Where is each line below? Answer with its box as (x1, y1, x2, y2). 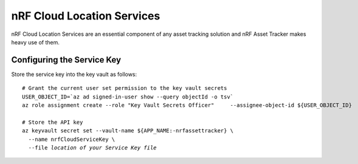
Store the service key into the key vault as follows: (11, 70, 137, 78)
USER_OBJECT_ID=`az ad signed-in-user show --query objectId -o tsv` (22, 93, 234, 100)
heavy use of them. (11, 38, 60, 46)
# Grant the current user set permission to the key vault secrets (22, 85, 227, 92)
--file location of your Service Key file (28, 144, 157, 151)
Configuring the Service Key (11, 55, 122, 65)
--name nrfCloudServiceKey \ (28, 135, 115, 143)
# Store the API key (22, 118, 83, 126)
